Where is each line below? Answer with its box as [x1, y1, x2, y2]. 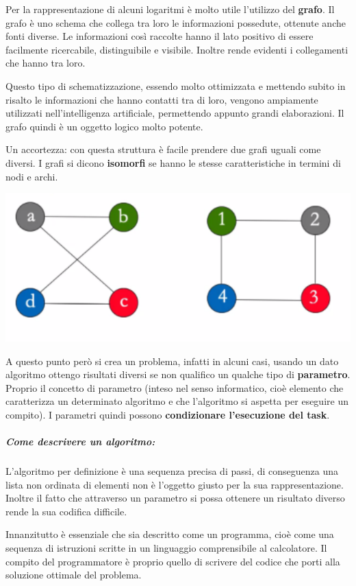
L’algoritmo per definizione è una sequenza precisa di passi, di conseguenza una [5, 464, 339, 478]
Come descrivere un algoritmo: [5, 434, 155, 449]
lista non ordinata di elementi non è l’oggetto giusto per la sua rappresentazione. [5, 477, 344, 491]
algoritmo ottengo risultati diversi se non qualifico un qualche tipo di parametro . [5, 367, 351, 382]
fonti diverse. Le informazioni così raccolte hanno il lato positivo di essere [5, 29, 314, 43]
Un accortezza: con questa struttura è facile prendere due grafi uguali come [5, 142, 321, 156]
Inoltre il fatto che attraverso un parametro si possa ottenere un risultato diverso [5, 491, 345, 505]
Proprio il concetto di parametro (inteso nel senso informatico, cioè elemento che [5, 380, 344, 395]
